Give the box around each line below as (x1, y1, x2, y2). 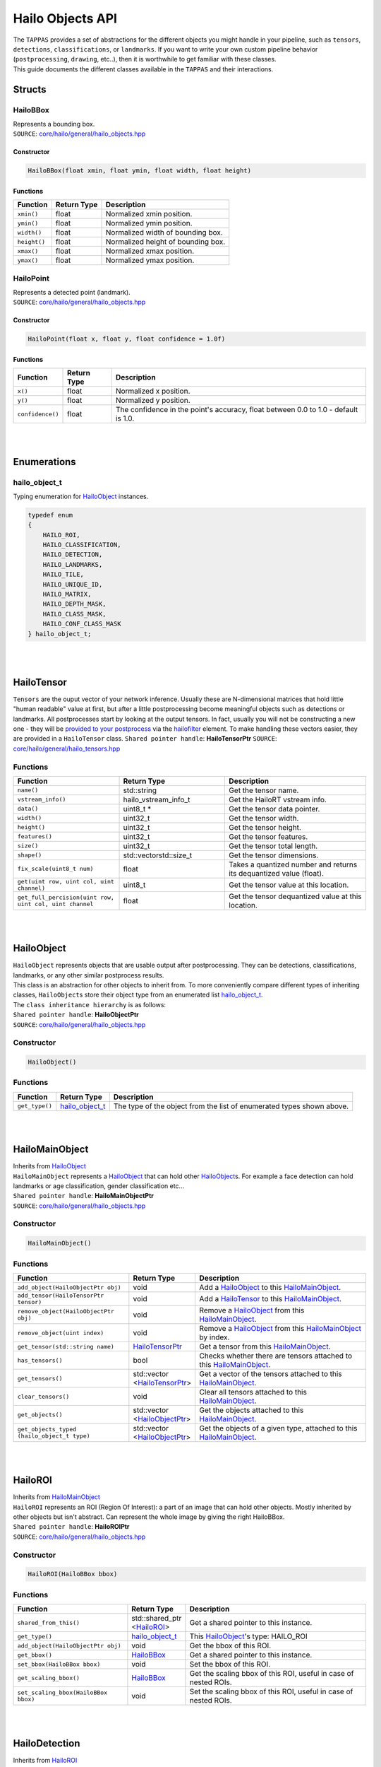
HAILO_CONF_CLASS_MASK (42, 620, 121, 628)
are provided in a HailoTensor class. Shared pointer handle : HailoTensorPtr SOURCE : (13, 734, 278, 743)
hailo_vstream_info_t (123, 794, 190, 804)
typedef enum (28, 511, 73, 519)
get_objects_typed (17, 1426, 77, 1433)
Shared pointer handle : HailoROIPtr (13, 1522, 130, 1531)
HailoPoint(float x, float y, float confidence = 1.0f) (28, 335, 226, 343)
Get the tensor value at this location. (229, 880, 349, 890)
